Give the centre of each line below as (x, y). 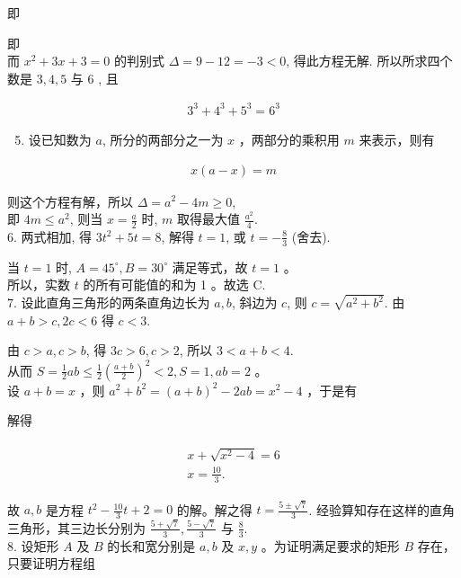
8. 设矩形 (33, 545)
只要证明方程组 (51, 563)
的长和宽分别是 (151, 545)
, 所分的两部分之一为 (163, 139)
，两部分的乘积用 (289, 139)
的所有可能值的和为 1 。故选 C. (174, 285)
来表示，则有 (397, 139)
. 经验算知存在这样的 (369, 509)
